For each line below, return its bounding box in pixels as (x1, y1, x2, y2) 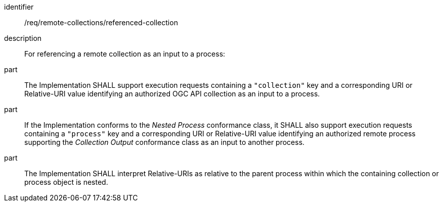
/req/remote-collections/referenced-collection (24, 18, 178, 27)
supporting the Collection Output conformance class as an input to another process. (24, 138, 305, 146)
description (4, 34, 42, 42)
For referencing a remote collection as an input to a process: (24, 49, 226, 58)
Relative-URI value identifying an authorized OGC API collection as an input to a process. (24, 89, 320, 98)
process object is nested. (24, 178, 108, 186)
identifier (4, 3, 34, 11)
